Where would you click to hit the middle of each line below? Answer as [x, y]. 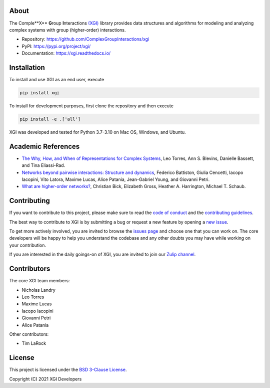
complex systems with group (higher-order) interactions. [67, 30]
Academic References [44, 146]
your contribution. [28, 245]
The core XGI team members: [39, 281]
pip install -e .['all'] [50, 119]
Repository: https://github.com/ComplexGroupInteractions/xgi [85, 39]
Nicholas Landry [39, 290]
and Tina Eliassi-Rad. [43, 165]
